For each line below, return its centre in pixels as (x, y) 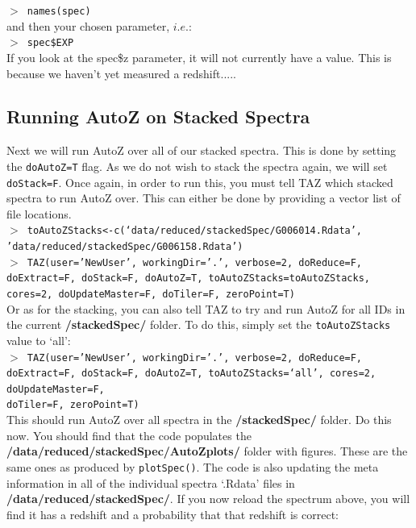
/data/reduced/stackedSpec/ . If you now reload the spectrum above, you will (208, 499)
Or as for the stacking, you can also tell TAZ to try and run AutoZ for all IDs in (206, 308)
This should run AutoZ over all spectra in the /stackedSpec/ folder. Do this (199, 420)
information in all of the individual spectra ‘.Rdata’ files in (151, 482)
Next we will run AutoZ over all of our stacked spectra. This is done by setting (202, 150)
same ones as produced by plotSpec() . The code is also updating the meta (193, 466)
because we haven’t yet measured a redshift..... (121, 73)
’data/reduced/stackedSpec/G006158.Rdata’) (125, 247)
